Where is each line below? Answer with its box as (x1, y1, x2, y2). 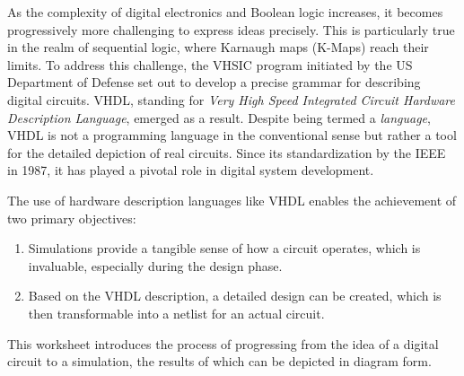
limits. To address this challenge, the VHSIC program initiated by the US (7, 55, 413, 74)
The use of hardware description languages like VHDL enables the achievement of (7, 190, 457, 209)
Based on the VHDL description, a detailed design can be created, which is (28, 286, 442, 305)
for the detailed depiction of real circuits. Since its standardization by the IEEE (7, 143, 446, 162)
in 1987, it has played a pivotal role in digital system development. (7, 161, 374, 179)
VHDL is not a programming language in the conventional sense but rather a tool (7, 126, 457, 144)
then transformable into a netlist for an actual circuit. (28, 303, 325, 322)
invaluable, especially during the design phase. (28, 256, 283, 275)
